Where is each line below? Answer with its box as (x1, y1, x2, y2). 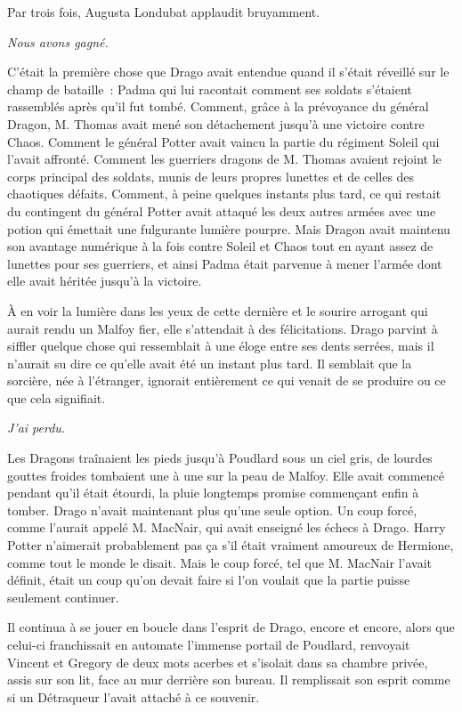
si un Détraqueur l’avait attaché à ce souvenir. (7, 687, 260, 706)
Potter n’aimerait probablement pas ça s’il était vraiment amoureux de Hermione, (7, 536, 454, 554)
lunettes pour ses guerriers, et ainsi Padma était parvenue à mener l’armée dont (7, 254, 442, 272)
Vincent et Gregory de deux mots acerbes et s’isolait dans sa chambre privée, (7, 652, 428, 671)
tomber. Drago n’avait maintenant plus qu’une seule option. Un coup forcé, (7, 500, 417, 519)
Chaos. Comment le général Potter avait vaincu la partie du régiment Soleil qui (7, 132, 440, 150)
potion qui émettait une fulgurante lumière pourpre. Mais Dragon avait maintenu (7, 219, 450, 238)
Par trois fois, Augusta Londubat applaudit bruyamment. (7, 3, 320, 20)
